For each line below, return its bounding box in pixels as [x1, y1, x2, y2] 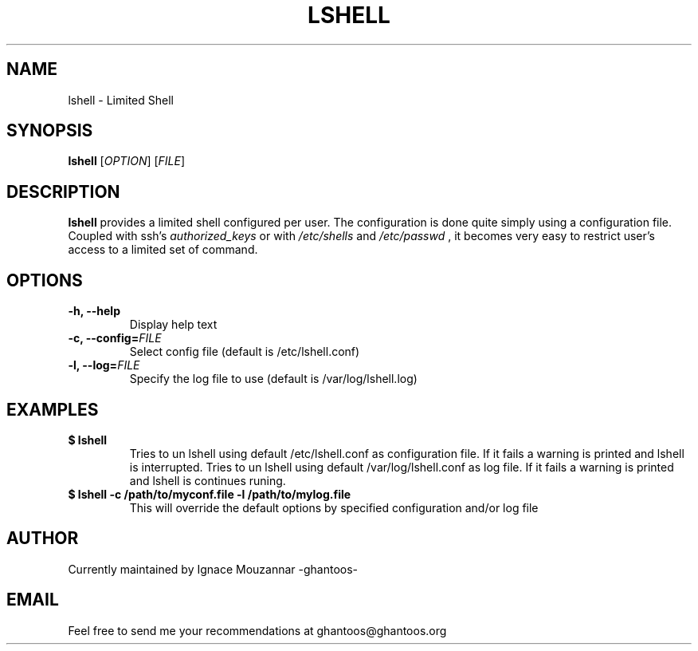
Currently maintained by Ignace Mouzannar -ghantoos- [68, 562, 359, 576]
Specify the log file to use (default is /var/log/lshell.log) [129, 372, 418, 386]
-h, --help [68, 304, 120, 318]
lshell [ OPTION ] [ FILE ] [68, 154, 186, 168]
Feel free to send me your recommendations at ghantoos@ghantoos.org [68, 623, 447, 637]
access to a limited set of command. [68, 243, 258, 257]
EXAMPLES [6, 399, 99, 420]
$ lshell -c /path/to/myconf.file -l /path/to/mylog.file [68, 487, 351, 501]
